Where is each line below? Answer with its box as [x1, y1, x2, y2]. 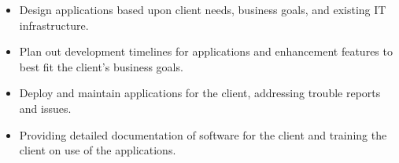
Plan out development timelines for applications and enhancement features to [19, 43, 393, 60]
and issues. [19, 100, 72, 116]
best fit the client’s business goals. [19, 58, 183, 74]
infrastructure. [19, 16, 89, 33]
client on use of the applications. [19, 142, 176, 158]
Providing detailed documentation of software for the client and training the [19, 126, 387, 143]
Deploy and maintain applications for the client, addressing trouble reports [19, 85, 381, 101]
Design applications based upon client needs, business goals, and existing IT [19, 2, 386, 17]
